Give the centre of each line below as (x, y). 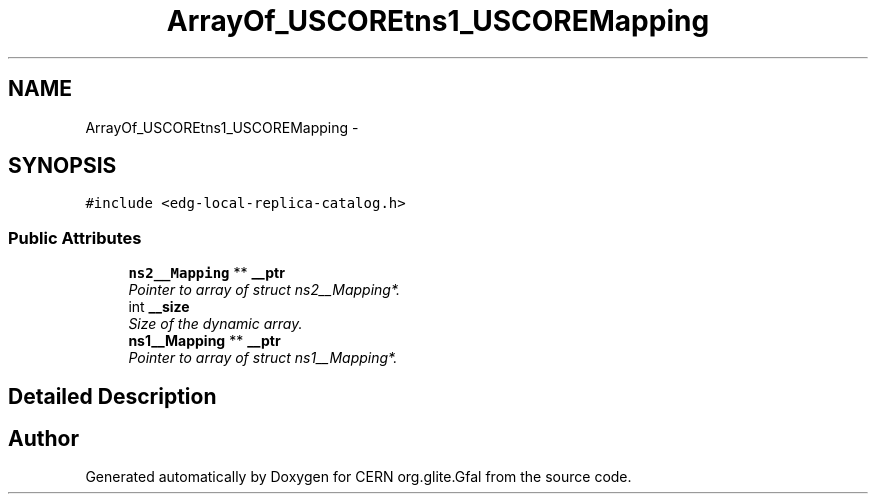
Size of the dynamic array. (215, 324)
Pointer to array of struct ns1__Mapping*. (263, 358)
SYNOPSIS (62, 166)
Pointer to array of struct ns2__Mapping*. (264, 290)
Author (43, 439)
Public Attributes (75, 237)
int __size (159, 307)
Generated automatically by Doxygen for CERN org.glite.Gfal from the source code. (358, 477)
